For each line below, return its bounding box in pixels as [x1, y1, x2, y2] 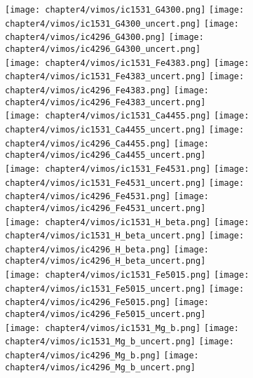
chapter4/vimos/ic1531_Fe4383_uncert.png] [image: [5, 72, 245, 82]
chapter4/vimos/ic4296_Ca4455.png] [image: [5, 138, 210, 149]
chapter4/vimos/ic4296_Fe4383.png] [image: [5, 85, 210, 95]
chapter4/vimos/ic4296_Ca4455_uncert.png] [5, 150, 206, 161]
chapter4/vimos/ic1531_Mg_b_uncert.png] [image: [5, 337, 234, 347]
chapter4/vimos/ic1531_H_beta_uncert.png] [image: [5, 231, 245, 241]
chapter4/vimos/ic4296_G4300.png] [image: [5, 32, 204, 43]
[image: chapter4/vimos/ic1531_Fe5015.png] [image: [5, 270, 249, 281]
